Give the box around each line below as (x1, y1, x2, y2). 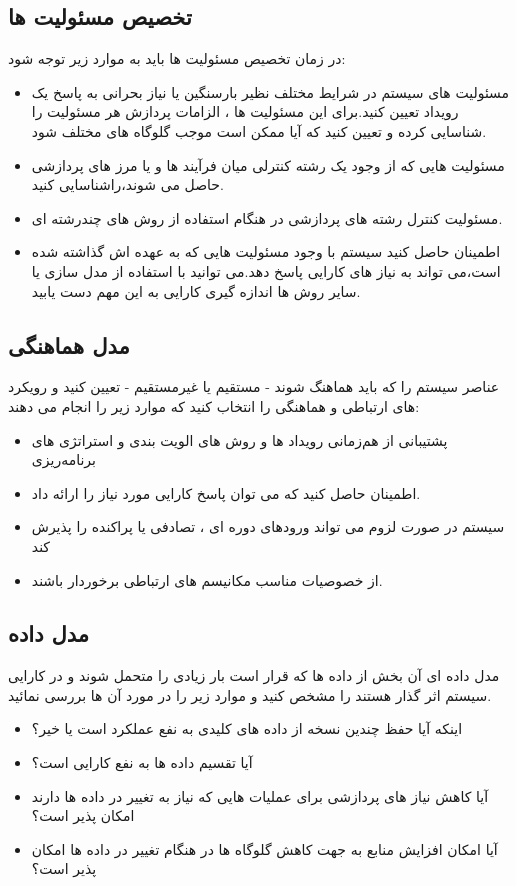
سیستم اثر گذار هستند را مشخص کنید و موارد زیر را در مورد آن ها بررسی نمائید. (8, 684, 492, 705)
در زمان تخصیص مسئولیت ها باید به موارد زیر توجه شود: (8, 48, 346, 69)
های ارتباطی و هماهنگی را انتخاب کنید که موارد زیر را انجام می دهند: (8, 395, 420, 416)
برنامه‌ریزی (31, 449, 96, 470)
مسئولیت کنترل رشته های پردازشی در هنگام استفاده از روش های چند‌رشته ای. (31, 207, 503, 228)
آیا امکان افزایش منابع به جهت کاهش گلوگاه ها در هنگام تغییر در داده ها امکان (31, 838, 498, 859)
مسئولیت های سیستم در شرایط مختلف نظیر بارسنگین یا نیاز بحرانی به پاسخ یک (31, 81, 510, 102)
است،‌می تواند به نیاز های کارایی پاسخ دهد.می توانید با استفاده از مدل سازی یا (31, 260, 501, 281)
